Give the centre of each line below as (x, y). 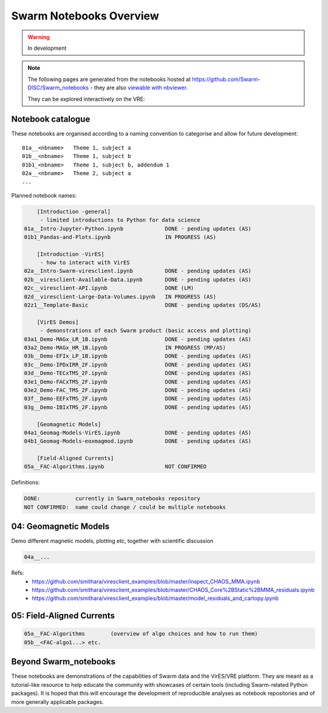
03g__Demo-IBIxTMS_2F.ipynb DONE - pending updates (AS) (138, 407)
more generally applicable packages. (57, 701)
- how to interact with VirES (85, 263)
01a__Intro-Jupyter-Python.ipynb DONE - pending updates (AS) (138, 229)
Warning (39, 37)
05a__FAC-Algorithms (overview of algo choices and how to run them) (141, 634)
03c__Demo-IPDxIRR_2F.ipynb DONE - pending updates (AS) (138, 364)
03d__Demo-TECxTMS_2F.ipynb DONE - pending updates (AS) (138, 373)
